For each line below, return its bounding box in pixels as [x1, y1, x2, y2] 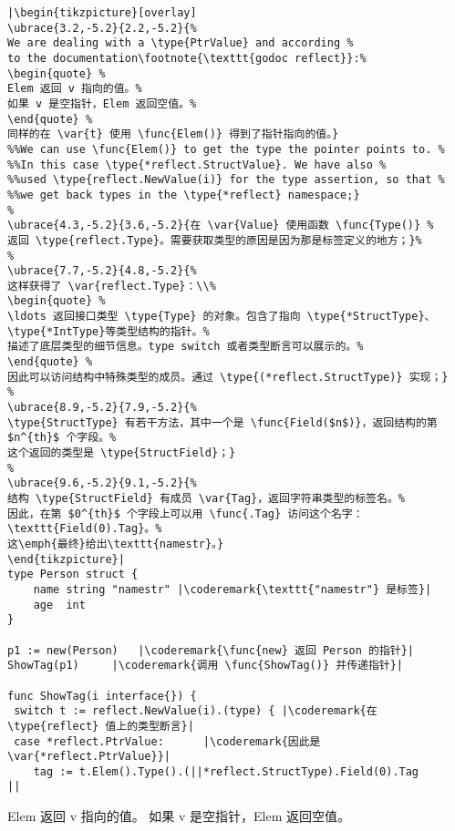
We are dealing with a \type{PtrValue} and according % [7, 36, 354, 50]
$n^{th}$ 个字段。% [7, 431, 117, 445]
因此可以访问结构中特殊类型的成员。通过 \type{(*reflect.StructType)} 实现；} [7, 370, 449, 384]
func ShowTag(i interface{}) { [7, 689, 197, 703]
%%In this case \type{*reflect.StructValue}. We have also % [7, 158, 387, 171]
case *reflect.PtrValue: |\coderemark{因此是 [14, 734, 321, 748]
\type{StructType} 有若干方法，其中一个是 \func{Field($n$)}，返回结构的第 [7, 415, 438, 429]
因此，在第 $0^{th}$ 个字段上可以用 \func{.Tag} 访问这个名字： [7, 507, 364, 520]
